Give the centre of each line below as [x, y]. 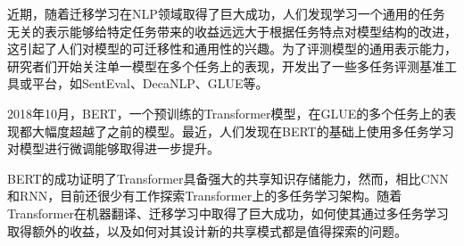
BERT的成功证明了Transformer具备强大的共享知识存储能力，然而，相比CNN [228, 178]
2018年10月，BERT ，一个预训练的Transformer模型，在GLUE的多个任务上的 [226, 113]
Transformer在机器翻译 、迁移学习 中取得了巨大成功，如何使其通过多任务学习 [228, 213]
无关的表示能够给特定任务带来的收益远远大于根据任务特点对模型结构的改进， [232, 31]
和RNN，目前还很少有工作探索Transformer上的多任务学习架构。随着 [205, 196]
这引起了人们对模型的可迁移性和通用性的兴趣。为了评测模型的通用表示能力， [232, 49]
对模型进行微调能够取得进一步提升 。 [113, 148]
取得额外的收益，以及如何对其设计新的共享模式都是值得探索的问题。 [207, 230]
